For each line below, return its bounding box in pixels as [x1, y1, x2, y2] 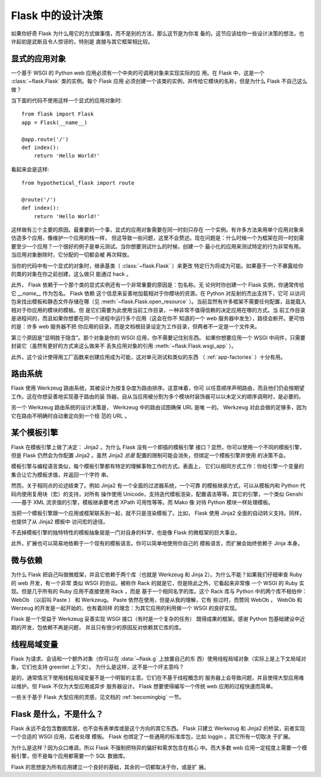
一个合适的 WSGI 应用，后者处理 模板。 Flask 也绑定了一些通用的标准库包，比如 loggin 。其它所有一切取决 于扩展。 [11, 733, 294, 740]
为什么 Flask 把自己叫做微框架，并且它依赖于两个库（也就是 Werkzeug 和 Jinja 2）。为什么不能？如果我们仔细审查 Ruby [11, 571, 303, 578]
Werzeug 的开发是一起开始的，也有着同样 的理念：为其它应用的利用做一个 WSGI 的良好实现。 [11, 604, 240, 611]
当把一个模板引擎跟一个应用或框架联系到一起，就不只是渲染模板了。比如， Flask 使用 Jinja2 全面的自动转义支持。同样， [11, 509, 305, 517]
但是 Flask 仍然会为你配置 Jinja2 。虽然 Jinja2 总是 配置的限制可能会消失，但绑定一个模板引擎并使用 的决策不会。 [11, 452, 289, 459]
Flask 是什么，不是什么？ [11, 709, 104, 719]
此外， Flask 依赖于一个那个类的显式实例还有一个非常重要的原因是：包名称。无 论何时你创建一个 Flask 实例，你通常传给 [11, 281, 304, 288]
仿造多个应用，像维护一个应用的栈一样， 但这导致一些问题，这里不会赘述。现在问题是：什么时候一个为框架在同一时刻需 [11, 234, 304, 241]
